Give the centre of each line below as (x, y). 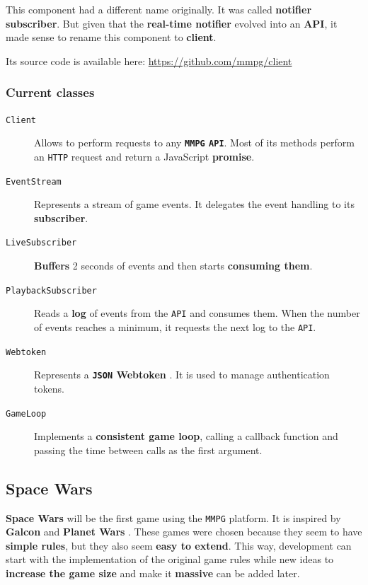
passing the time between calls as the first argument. (148, 450)
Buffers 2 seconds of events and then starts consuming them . (173, 266)
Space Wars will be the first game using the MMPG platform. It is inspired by (173, 517)
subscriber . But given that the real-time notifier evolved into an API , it (172, 23)
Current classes (50, 92)
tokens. (49, 388)
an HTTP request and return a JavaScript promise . (144, 156)
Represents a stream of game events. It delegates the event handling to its (194, 204)
